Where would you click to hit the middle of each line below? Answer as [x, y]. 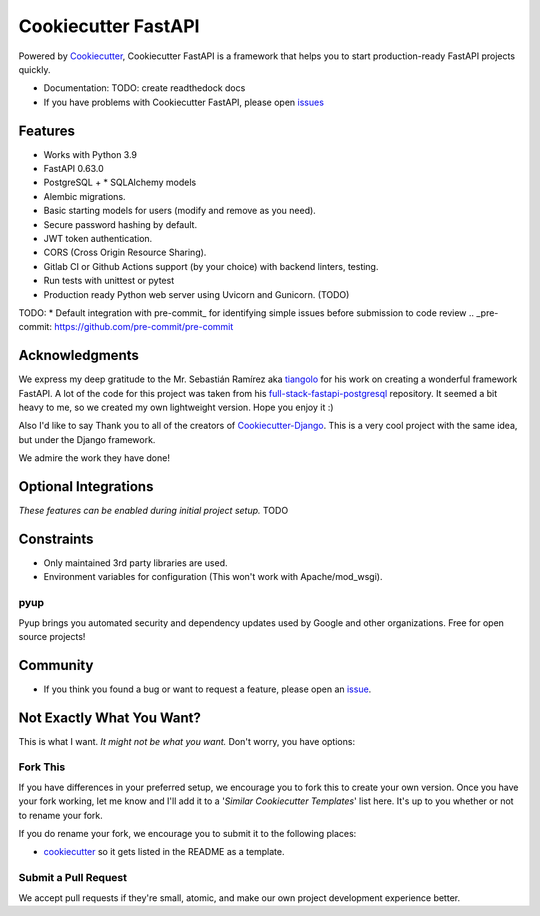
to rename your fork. [61, 815]
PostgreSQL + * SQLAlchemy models [120, 182]
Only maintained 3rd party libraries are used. [135, 562]
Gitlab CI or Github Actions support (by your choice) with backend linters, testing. [211, 266]
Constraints [56, 538]
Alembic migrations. [84, 196]
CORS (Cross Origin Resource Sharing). [125, 252]
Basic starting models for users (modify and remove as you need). [180, 211]
